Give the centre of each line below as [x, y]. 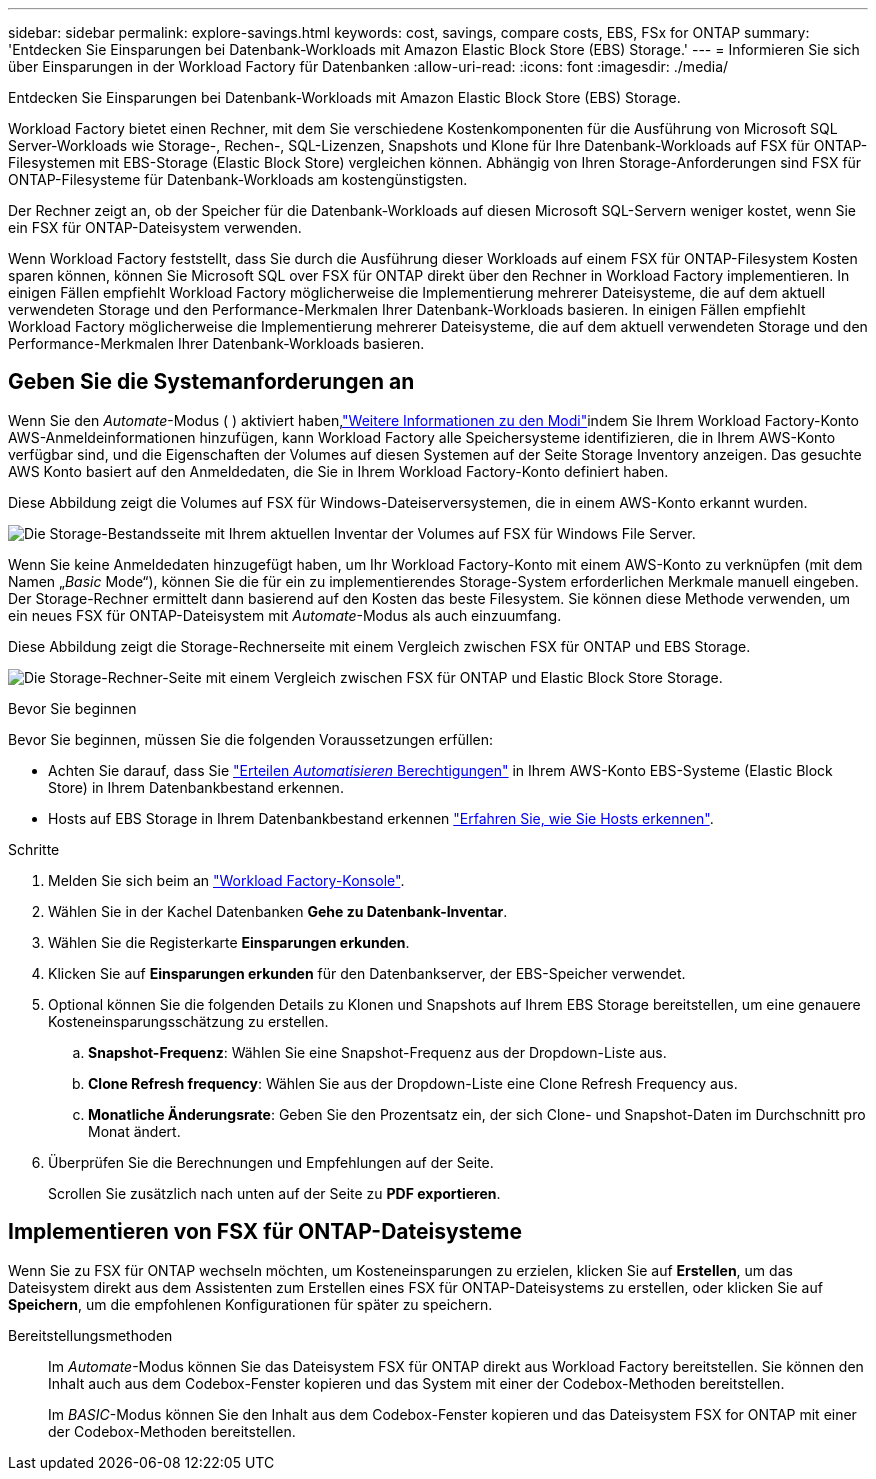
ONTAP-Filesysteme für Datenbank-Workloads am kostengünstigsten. [238, 179]
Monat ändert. [134, 1131]
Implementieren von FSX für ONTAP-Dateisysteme [265, 1232]
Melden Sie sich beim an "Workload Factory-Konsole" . [226, 880]
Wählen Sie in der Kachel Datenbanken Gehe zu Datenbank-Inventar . [278, 911]
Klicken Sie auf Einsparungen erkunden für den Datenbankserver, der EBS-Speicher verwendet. [367, 973]
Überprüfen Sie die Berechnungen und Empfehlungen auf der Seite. [271, 1162]
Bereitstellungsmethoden [90, 1335]
